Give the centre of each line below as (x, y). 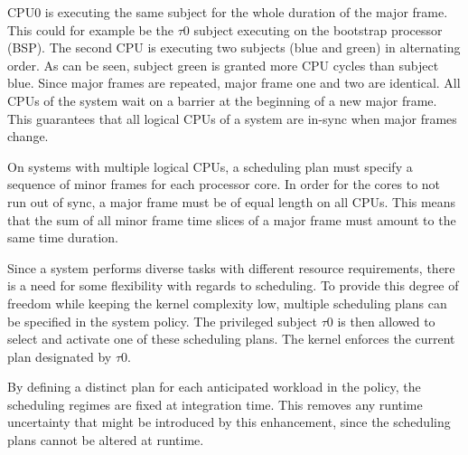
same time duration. (63, 237)
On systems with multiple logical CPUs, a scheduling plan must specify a (210, 166)
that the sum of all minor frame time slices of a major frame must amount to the (232, 219)
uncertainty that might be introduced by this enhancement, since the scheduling (229, 422)
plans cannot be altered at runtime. (106, 440)
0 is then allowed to (381, 321)
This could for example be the (91, 29)
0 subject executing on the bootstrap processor (313, 29)
